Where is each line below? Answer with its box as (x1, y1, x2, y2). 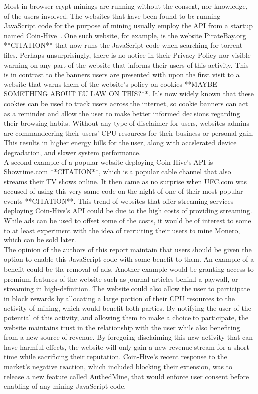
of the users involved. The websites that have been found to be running (4, 10, 221, 21)
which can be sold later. (4, 235, 76, 245)
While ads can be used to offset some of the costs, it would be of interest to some (4, 215, 251, 226)
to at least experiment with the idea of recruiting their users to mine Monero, (4, 225, 240, 235)
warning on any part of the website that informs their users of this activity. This (4, 59, 249, 70)
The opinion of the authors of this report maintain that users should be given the (4, 244, 252, 254)
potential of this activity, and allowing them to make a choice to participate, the (4, 313, 249, 322)
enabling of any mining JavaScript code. (4, 381, 126, 391)
